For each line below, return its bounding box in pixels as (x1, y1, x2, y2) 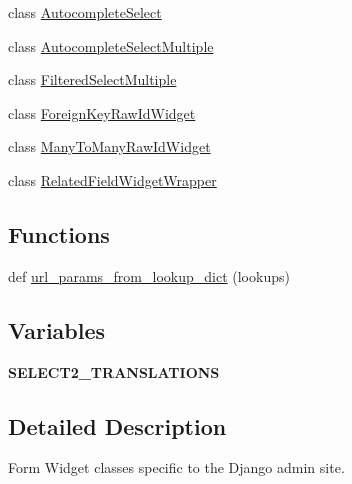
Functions (8, 218, 110, 249)
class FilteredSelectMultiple (8, 69, 177, 90)
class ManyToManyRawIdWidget (8, 136, 211, 157)
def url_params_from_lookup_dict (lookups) (8, 265, 290, 286)
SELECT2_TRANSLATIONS (8, 361, 220, 382)
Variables (8, 314, 106, 345)
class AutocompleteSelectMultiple (8, 35, 214, 56)
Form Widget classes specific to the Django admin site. (8, 457, 345, 478)
